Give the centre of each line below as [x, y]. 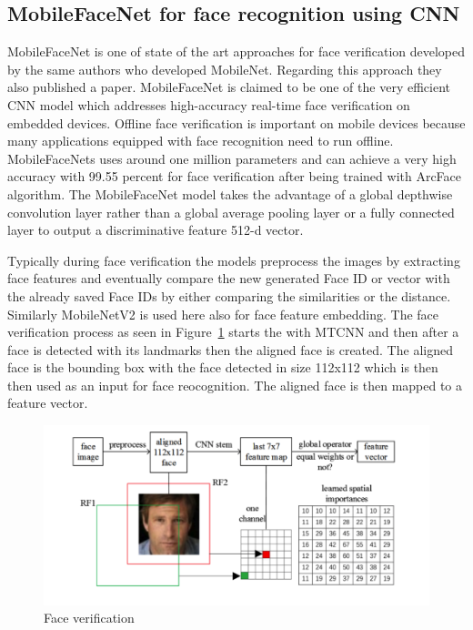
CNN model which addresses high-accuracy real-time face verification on [209, 104]
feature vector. [48, 403]
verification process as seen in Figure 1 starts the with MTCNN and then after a [233, 332]
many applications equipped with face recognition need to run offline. [201, 141]
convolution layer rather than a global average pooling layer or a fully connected [231, 212]
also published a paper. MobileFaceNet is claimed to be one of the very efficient [229, 87]
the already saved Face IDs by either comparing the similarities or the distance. [229, 295]
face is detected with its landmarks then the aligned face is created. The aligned [230, 349]
